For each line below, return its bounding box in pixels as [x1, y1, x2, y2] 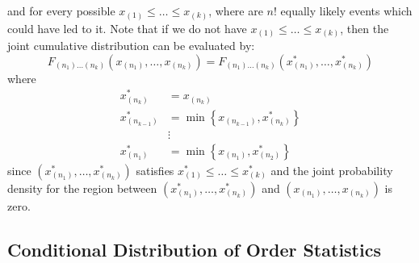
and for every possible [7, 2, 115, 19]
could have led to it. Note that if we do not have [7, 19, 247, 36]
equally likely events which [280, 2, 413, 19]
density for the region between [7, 179, 157, 196]
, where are [208, 2, 263, 19]
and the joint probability [270, 161, 393, 178]
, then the [340, 19, 389, 36]
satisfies [136, 161, 174, 178]
